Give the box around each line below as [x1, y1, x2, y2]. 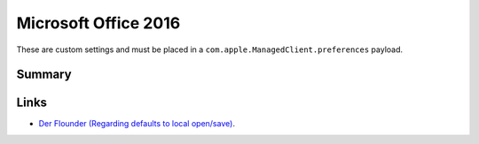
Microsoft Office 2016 [16, 13, 181, 33]
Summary [16, 67, 72, 82]
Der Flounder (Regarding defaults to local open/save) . [38, 118, 235, 129]
